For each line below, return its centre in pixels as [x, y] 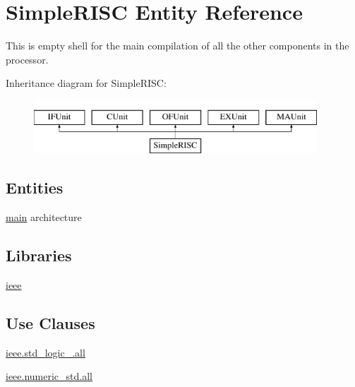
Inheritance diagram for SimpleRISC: [86, 83]
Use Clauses [50, 323]
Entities [35, 187]
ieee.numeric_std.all [49, 376]
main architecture [44, 217]
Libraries [39, 255]
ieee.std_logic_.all [46, 352]
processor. [27, 59]
